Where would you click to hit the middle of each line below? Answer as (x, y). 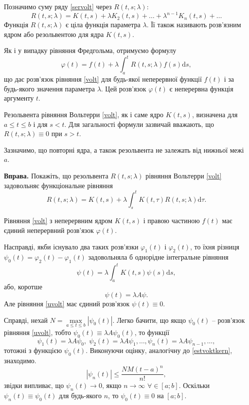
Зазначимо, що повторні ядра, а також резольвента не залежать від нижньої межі (124, 150)
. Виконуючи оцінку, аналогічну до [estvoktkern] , (159, 350)
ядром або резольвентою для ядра (54, 34)
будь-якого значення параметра (49, 88)
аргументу (19, 98)
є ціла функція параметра (103, 25)
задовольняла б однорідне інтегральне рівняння (158, 257)
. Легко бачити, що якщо (149, 320)
